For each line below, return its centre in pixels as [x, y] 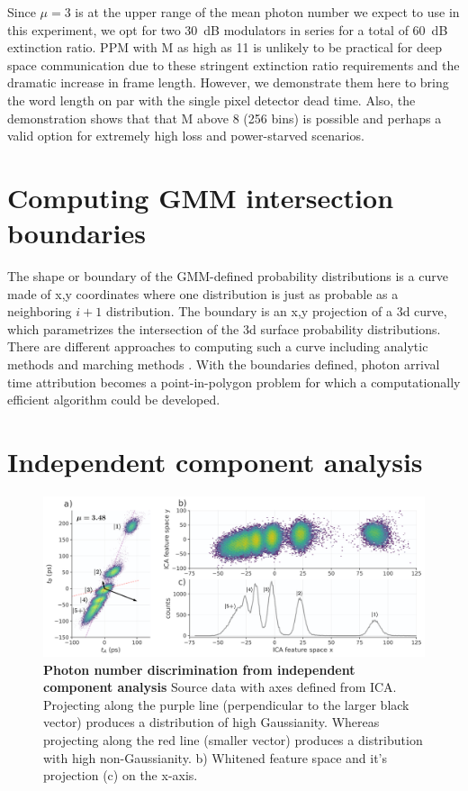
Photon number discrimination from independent [199, 669]
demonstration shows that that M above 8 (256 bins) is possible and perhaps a [225, 118]
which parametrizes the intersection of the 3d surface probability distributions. [224, 328]
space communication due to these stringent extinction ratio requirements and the [234, 64]
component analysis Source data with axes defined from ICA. [220, 687]
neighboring [40, 311]
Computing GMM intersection [201, 197]
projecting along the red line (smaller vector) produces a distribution [233, 739]
